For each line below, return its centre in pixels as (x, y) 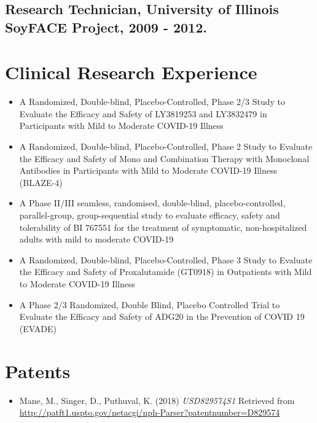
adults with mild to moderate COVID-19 (96, 239)
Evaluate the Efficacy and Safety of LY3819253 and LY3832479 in (143, 113)
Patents (38, 371)
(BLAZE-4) (41, 182)
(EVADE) (38, 328)
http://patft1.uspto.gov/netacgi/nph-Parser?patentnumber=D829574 (150, 412)
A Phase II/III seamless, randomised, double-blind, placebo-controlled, (152, 203)
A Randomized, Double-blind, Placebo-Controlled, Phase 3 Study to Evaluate (166, 259)
